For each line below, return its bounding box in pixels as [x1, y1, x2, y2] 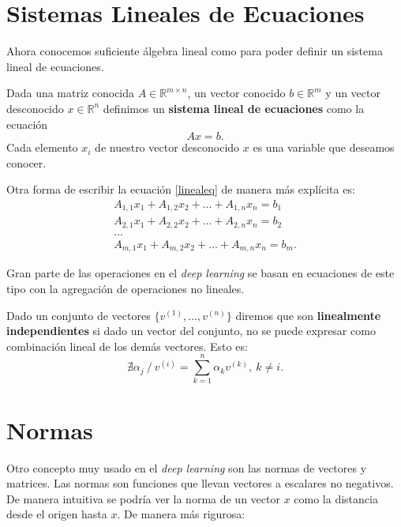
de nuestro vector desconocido [95, 139, 240, 156]
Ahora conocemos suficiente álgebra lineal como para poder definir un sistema [6, 43, 383, 59]
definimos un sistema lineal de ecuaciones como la [103, 100, 365, 116]
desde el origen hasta [6, 506, 107, 522]
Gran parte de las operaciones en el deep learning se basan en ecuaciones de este [6, 265, 395, 281]
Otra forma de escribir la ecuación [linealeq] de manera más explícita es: [6, 181, 355, 198]
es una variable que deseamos [253, 139, 395, 156]
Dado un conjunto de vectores [6, 307, 151, 323]
